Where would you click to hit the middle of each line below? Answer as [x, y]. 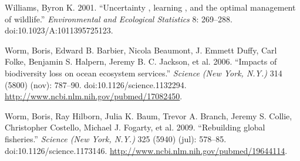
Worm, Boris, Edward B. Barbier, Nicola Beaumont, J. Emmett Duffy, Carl [141, 50]
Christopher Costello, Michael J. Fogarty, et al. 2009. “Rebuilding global [135, 127]
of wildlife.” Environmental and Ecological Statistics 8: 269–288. [119, 19]
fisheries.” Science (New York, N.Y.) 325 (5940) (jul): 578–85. [116, 138]
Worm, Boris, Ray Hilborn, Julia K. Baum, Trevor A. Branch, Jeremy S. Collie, [149, 115]
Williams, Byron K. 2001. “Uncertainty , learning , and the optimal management [150, 7]
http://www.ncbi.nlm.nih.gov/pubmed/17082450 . [94, 96]
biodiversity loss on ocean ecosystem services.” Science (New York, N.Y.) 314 [144, 73]
